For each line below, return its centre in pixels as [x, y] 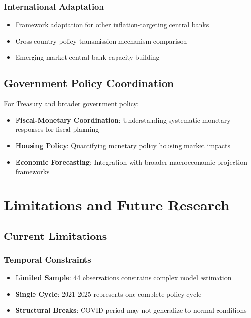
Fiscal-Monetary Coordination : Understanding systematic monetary [123, 119]
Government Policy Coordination [89, 83]
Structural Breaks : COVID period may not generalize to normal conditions [131, 310]
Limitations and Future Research [117, 204]
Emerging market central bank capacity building [87, 57]
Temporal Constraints [48, 259]
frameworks [32, 171]
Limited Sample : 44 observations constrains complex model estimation [123, 278]
